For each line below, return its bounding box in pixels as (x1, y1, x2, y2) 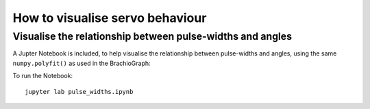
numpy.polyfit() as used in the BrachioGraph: (12, 59, 151, 67)
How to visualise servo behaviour (12, 10, 207, 25)
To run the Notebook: (12, 72, 73, 80)
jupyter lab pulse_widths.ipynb (25, 88, 134, 95)
